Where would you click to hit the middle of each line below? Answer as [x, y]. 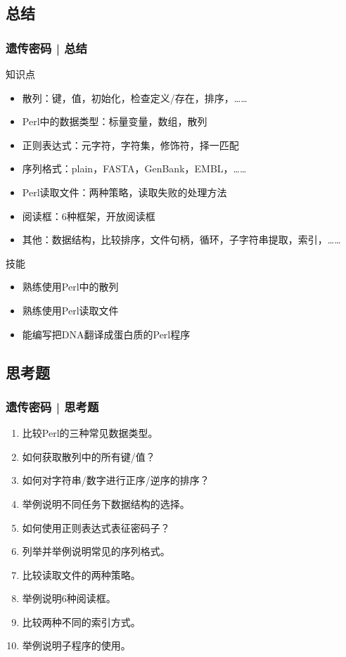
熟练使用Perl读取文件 [70, 310]
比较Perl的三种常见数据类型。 [90, 433]
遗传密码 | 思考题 [52, 406]
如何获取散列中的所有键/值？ [89, 456]
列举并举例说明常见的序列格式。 [96, 551]
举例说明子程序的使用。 [76, 645]
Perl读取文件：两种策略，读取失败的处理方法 [124, 192]
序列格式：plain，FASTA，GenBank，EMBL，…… [134, 168]
